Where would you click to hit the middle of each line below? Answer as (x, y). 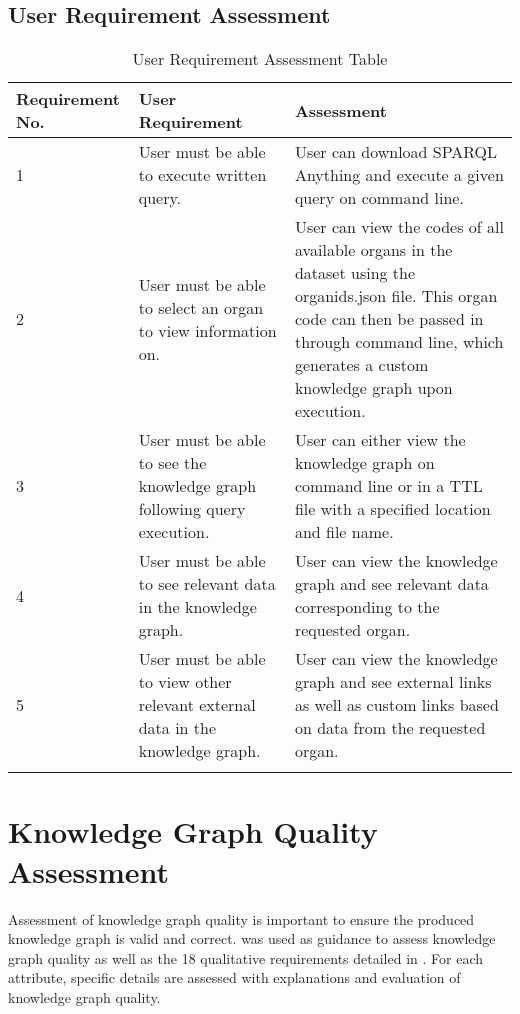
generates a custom (361, 365)
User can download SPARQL (396, 152)
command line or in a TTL (388, 486)
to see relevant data (207, 584)
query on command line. (379, 198)
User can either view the (380, 440)
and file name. (344, 532)
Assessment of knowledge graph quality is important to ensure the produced (241, 918)
